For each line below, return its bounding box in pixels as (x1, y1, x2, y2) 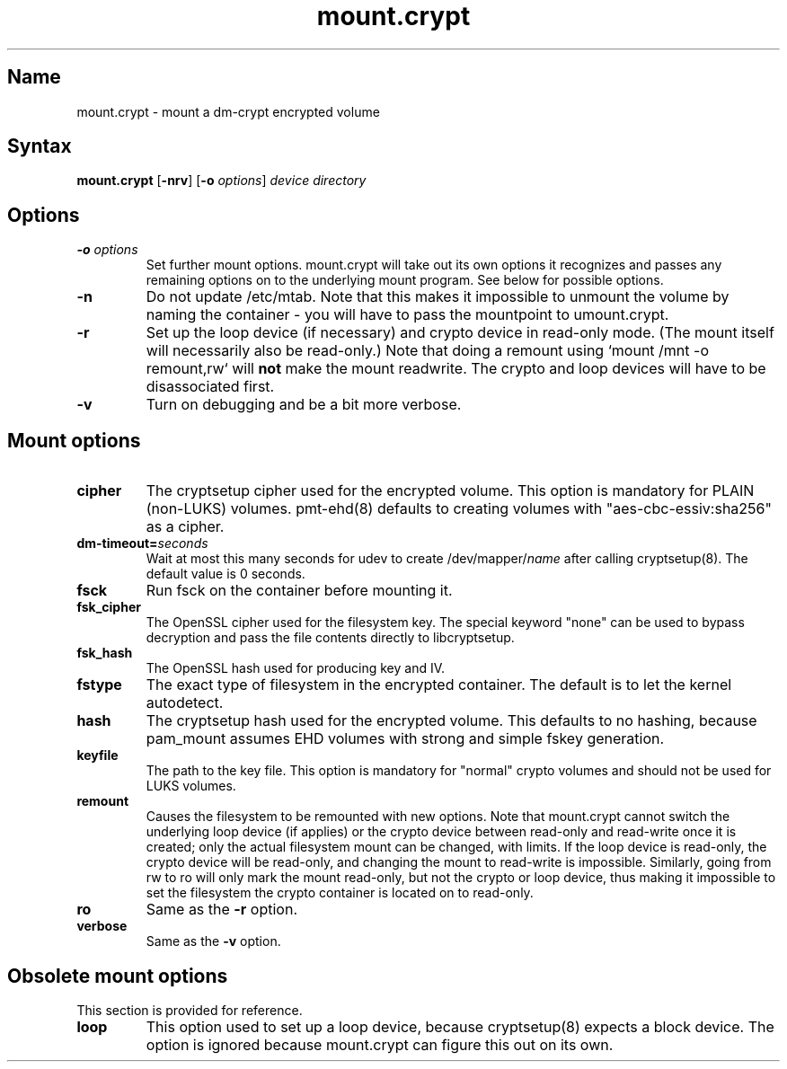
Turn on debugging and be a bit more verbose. (146, 395, 462, 414)
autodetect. (146, 694, 224, 712)
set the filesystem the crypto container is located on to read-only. (146, 885, 534, 901)
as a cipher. (146, 517, 225, 536)
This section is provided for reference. (76, 1002, 303, 1018)
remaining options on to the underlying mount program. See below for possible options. (146, 272, 664, 288)
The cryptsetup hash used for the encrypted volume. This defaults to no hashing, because (146, 711, 757, 730)
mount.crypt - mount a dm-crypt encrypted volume (76, 103, 380, 119)
